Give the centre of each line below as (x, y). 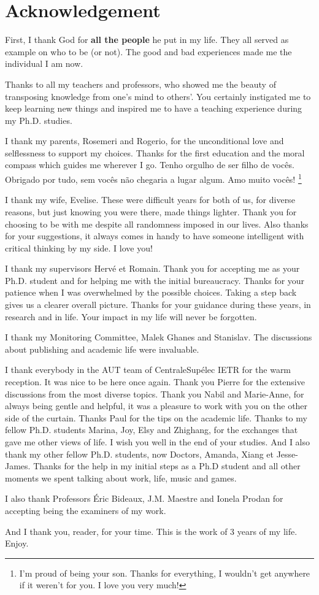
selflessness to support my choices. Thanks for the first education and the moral (155, 152)
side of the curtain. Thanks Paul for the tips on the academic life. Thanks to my (156, 417)
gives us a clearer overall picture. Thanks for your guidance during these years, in (158, 305)
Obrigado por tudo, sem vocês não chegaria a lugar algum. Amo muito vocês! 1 (153, 178)
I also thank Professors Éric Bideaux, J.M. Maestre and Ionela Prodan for (144, 498)
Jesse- (287, 454)
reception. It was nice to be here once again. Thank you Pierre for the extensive (155, 382)
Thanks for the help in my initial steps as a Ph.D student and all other (167, 466)
